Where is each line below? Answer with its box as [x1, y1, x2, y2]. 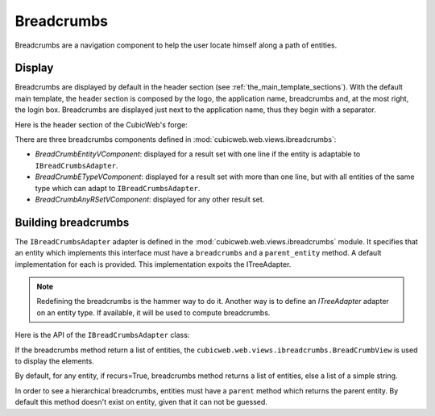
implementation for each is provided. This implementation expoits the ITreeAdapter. [14, 259, 292, 269]
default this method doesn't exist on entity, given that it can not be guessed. [14, 397, 267, 407]
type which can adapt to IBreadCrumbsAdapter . [35, 183, 201, 193]
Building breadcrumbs [14, 215, 130, 229]
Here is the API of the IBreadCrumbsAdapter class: [14, 331, 190, 340]
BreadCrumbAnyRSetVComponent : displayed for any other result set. [35, 194, 265, 204]
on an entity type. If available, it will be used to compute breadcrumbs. [36, 307, 271, 318]
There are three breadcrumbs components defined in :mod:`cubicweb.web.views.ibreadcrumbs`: [14, 135, 337, 144]
